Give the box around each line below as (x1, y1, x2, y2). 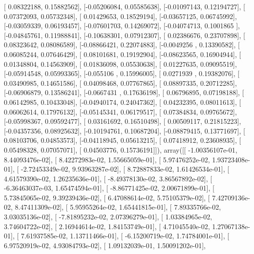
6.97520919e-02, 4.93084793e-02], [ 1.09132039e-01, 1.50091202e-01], (4, 240, 206, 250)
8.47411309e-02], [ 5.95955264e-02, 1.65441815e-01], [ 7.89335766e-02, (15, 202, 221, 212)
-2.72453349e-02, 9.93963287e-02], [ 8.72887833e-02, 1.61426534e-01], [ (21, 164, 230, 174)
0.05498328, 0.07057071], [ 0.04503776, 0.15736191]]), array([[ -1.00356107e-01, (4, 144, 237, 155)
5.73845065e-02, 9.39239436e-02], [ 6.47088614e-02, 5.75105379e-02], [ (4, 192, 210, 202)
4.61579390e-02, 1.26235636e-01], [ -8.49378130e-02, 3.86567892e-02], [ (4, 173, 212, 183)
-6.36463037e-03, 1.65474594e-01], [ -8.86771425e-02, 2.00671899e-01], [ (4, 183, 214, 193)
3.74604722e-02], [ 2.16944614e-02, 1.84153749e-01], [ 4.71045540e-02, (4, 221, 210, 231)
